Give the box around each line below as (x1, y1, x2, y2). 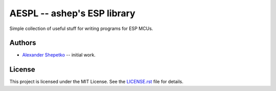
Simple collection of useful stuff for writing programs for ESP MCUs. (9, 25, 153, 32)
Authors (9, 39, 36, 47)
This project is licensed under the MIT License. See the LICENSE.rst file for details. (9, 79, 183, 85)
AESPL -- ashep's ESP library (9, 8, 135, 19)
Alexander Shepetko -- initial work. (22, 52, 96, 58)
